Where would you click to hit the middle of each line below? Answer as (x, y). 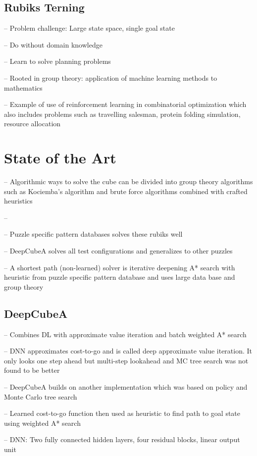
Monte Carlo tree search (41, 396)
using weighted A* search (42, 423)
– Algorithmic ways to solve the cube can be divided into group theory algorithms (128, 181)
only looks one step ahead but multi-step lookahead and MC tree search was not (126, 360)
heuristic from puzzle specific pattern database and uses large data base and (120, 277)
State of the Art (60, 158)
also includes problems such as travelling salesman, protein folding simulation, (122, 114)
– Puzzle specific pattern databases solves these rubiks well (93, 234)
